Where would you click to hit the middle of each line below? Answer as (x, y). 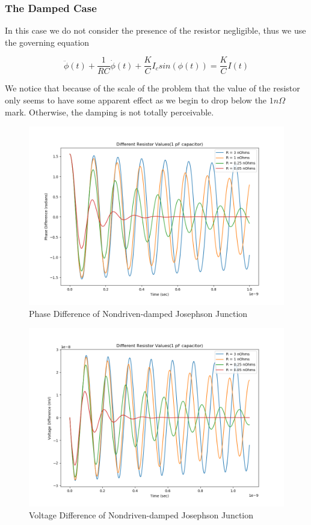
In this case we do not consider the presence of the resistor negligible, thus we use (155, 30)
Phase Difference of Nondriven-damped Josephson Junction (138, 313)
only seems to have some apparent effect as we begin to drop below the (136, 100)
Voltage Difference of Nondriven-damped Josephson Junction (141, 514)
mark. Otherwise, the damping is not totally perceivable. (109, 112)
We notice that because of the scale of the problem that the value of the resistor (152, 88)
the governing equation (47, 42)
